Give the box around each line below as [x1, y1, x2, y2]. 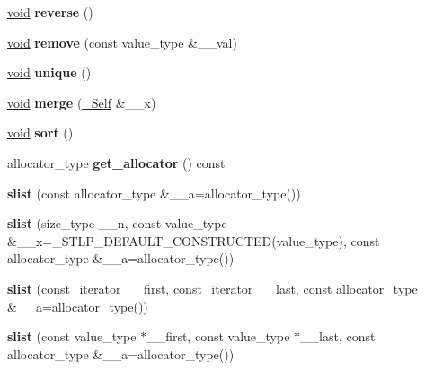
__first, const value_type [146, 327, 290, 346]
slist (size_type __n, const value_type [7, 214, 227, 233]
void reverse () [7, 3, 93, 21]
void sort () [7, 123, 74, 142]
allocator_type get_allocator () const [7, 153, 226, 172]
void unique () [7, 63, 92, 82]
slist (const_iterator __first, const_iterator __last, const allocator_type [7, 278, 418, 297]
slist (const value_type [7, 327, 137, 346]
